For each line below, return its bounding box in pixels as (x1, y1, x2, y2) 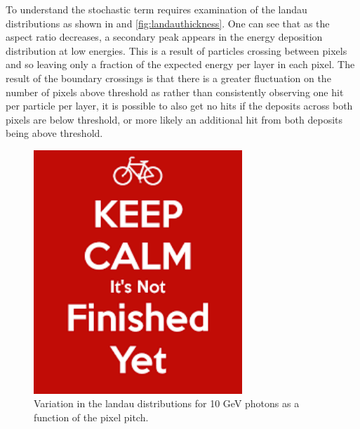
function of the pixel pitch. (34, 409, 149, 424)
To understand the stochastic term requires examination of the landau (6, 2, 307, 16)
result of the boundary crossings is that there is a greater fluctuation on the (6, 70, 331, 85)
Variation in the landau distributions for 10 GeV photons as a (34, 396, 300, 411)
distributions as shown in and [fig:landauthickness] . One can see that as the (6, 15, 330, 30)
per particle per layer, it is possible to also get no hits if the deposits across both (6, 98, 353, 113)
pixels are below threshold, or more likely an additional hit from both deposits (6, 112, 343, 126)
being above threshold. (6, 126, 103, 140)
